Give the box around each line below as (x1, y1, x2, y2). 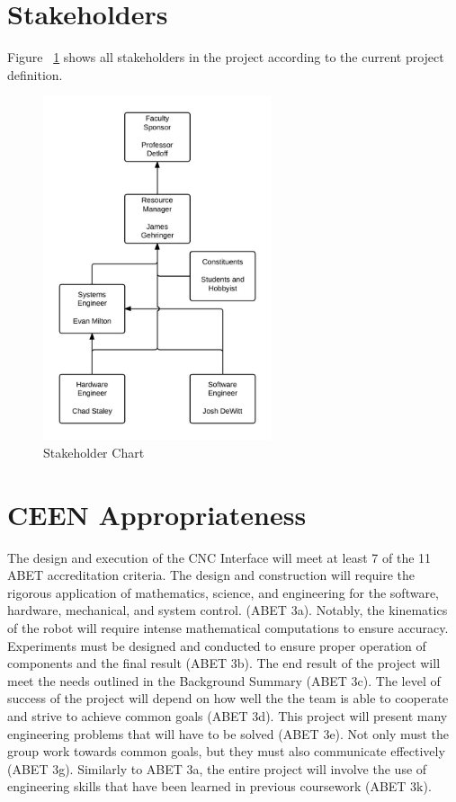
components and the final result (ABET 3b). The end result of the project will (7, 654, 441, 673)
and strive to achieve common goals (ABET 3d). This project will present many (7, 706, 448, 725)
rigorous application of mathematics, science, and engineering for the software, (7, 583, 440, 601)
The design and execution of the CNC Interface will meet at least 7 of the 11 (7, 548, 432, 566)
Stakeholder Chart (43, 442, 145, 461)
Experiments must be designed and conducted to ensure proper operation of (7, 636, 426, 655)
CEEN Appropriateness (7, 495, 307, 532)
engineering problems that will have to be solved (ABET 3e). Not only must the (7, 724, 450, 743)
